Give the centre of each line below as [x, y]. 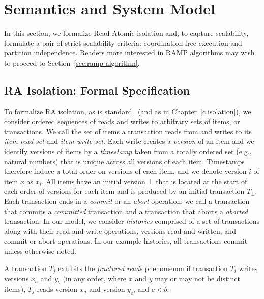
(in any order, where [95, 278]
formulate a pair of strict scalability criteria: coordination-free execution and [123, 42]
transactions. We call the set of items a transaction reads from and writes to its [128, 131]
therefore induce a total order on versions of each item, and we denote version [125, 171]
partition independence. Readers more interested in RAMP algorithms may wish [129, 53]
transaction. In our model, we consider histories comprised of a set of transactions [132, 221]
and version [107, 289]
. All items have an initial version [93, 181]
